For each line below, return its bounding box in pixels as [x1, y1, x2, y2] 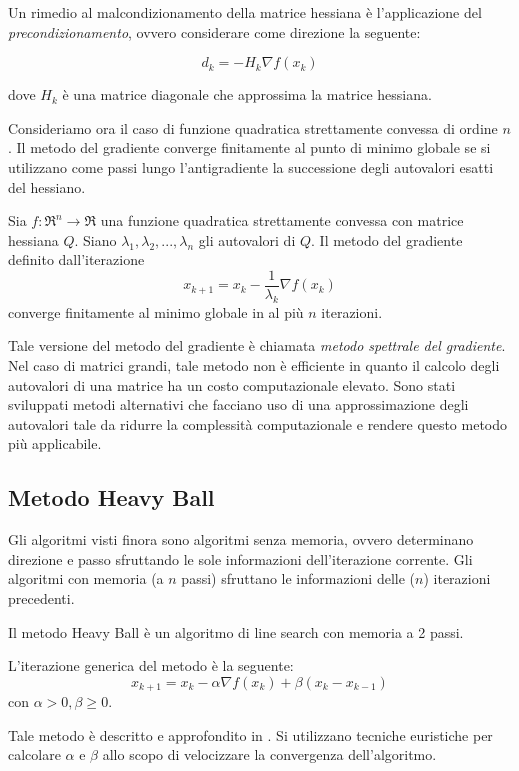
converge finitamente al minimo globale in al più [8, 301, 304, 322]
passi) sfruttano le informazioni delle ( [181, 568, 416, 589]
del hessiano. [8, 176, 86, 197]
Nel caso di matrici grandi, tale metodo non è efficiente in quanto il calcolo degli [8, 354, 500, 375]
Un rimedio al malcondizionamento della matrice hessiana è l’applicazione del [8, 2, 482, 22]
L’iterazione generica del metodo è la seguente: [8, 655, 294, 676]
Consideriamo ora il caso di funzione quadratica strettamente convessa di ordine [8, 117, 498, 138]
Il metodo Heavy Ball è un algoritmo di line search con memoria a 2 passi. [8, 621, 464, 642]
